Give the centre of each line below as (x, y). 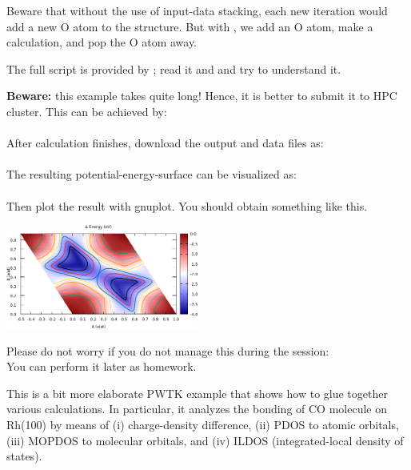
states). (24, 456)
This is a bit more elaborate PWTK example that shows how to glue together (197, 393)
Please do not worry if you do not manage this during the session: (168, 350)
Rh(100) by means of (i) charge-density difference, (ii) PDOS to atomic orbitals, (203, 424)
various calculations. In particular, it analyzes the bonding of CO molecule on (197, 409)
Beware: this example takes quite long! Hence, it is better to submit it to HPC (202, 96)
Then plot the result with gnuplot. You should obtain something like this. (187, 205)
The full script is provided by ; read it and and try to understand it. (174, 68)
